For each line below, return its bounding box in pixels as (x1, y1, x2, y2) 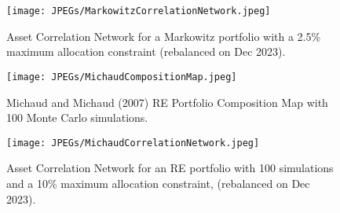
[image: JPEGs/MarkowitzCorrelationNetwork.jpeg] (6, 6, 271, 17)
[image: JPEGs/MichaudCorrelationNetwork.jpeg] (6, 137, 260, 149)
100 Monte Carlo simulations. (6, 109, 148, 126)
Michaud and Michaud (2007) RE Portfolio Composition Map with (6, 94, 328, 110)
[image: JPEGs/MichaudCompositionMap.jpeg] (6, 71, 237, 83)
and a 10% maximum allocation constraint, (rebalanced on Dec (6, 174, 310, 191)
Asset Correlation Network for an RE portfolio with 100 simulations (6, 160, 334, 176)
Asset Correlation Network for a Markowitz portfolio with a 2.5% (6, 28, 321, 44)
